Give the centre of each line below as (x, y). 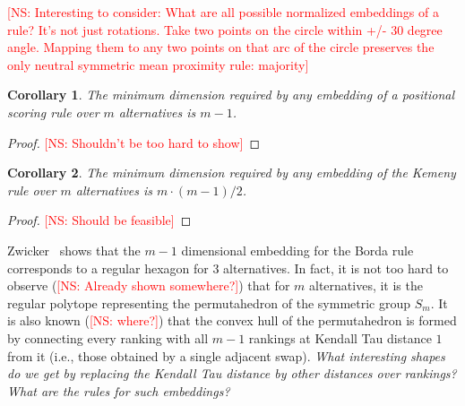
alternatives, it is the (366, 285)
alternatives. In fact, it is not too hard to (336, 268)
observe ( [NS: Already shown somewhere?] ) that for (149, 285)
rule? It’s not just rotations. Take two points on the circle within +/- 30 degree (225, 29)
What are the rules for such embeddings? (119, 390)
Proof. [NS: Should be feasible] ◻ (99, 220)
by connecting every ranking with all (108, 337)
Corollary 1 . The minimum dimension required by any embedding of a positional (231, 95)
